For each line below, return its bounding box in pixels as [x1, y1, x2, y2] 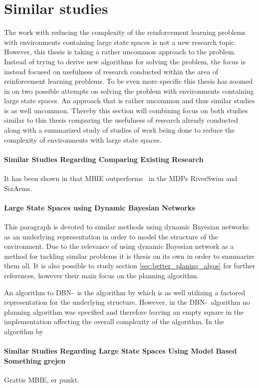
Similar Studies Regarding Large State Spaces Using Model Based [4, 346, 237, 356]
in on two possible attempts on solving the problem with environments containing [4, 85, 254, 96]
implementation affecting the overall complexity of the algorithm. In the [4, 316, 225, 327]
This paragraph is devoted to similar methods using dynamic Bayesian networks [4, 221, 249, 232]
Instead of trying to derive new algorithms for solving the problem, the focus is [4, 56, 246, 66]
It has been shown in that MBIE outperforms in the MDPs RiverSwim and [4, 173, 238, 184]
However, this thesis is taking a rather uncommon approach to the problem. [4, 46, 236, 57]
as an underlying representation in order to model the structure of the [4, 231, 219, 241]
